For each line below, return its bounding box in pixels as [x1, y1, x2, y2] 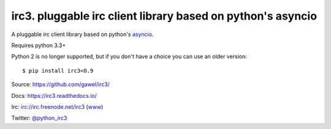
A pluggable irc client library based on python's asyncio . [11, 31, 154, 38]
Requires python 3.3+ [11, 42, 66, 49]
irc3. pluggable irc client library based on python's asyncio [11, 9, 318, 23]
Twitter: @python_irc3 [11, 114, 67, 122]
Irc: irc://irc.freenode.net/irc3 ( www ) [11, 103, 104, 110]
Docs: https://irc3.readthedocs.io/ [11, 92, 97, 99]
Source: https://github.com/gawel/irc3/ [11, 81, 110, 88]
